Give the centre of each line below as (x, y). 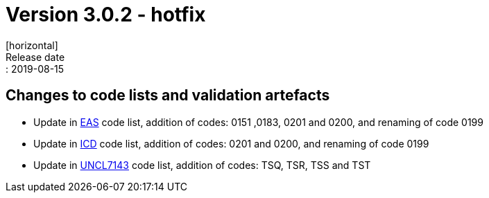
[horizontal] (32, 45)
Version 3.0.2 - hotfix (106, 15)
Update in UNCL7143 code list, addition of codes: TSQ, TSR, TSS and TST (202, 165)
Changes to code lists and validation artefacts (168, 96)
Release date (35, 57)
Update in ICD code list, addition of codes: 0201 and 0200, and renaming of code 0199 (231, 143)
